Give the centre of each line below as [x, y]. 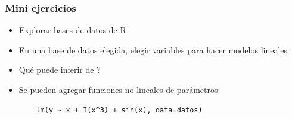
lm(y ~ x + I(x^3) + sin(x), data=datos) [119, 110]
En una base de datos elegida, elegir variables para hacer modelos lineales [153, 49]
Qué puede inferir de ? [60, 70]
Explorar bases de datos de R [72, 30]
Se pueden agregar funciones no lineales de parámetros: [119, 89]
